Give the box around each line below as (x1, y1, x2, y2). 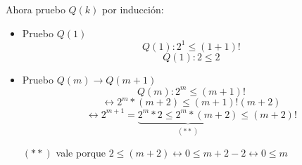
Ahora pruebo (6, 2, 65, 16)
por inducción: (102, 2, 164, 16)
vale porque (56, 145, 106, 160)
